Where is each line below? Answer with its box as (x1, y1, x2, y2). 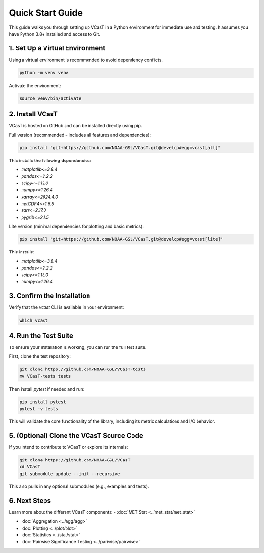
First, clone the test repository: (9, 353, 71, 359)
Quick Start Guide (9, 7, 83, 18)
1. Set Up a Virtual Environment (9, 44, 106, 52)
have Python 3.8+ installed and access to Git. (9, 31, 100, 37)
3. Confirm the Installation (9, 291, 90, 300)
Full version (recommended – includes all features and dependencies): (9, 132, 151, 138)
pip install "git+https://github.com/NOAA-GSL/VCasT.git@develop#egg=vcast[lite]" (19, 236, 223, 242)
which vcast (19, 317, 48, 323)
